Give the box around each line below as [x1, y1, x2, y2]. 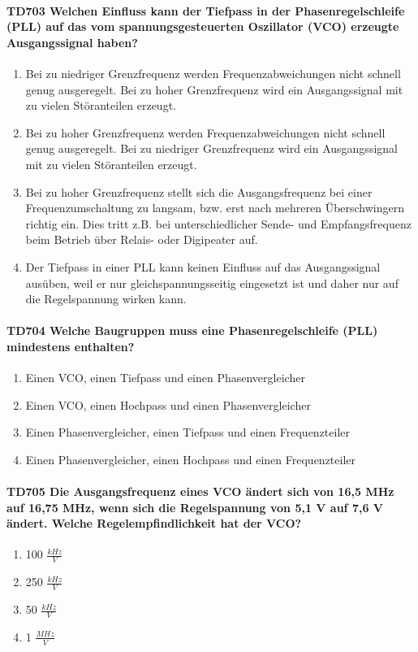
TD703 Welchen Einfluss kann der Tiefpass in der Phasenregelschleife [6, 2, 405, 19]
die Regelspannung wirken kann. [25, 290, 187, 307]
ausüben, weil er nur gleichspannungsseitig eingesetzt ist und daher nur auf [25, 274, 399, 291]
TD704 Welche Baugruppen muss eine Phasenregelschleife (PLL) [6, 322, 378, 339]
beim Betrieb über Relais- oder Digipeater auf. [25, 231, 258, 248]
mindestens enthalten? [6, 337, 135, 354]
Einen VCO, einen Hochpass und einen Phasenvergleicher [25, 396, 311, 413]
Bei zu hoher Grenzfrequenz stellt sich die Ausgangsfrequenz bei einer [25, 183, 373, 200]
